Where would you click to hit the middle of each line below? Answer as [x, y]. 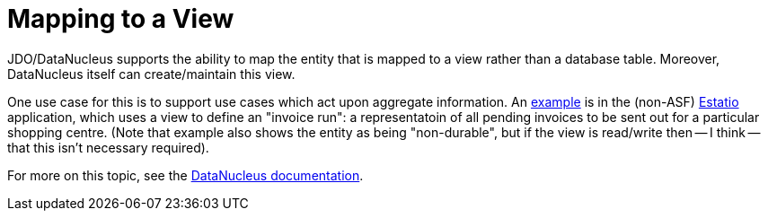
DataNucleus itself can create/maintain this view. [151, 74]
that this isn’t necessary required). [108, 147]
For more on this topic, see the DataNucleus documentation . [185, 175]
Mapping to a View [121, 19]
